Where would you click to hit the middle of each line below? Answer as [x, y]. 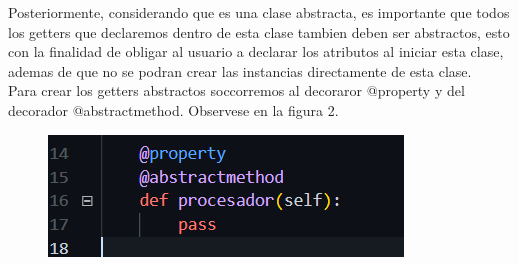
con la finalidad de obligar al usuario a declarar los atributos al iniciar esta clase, [256, 51]
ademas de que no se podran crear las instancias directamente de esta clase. [240, 70]
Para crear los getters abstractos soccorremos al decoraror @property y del [236, 90]
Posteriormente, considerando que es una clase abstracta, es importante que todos [259, 12]
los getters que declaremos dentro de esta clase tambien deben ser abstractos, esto [259, 31]
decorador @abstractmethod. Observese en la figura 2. [173, 109]
